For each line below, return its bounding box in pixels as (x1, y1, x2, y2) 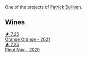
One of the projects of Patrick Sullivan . (5, 4, 83, 10)
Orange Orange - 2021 (5, 36, 50, 42)
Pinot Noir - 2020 (5, 46, 40, 53)
